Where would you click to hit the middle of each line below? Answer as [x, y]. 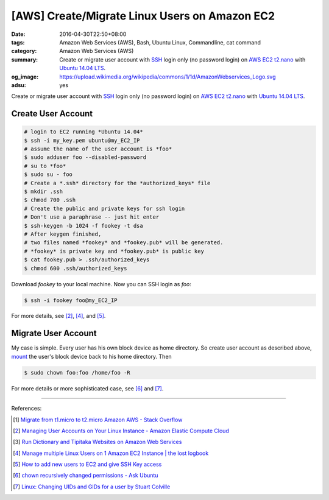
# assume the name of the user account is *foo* [98, 149]
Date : [18, 34]
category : [24, 51]
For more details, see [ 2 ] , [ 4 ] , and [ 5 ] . [58, 316]
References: [27, 409]
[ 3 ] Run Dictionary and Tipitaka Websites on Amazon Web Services [97, 442]
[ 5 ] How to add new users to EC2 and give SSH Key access [87, 464]
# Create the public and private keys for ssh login [104, 208]
